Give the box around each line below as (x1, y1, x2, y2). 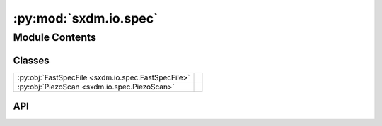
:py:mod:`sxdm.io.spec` (13, 11, 158, 26)
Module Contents (13, 31, 97, 44)
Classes (13, 54, 50, 66)
